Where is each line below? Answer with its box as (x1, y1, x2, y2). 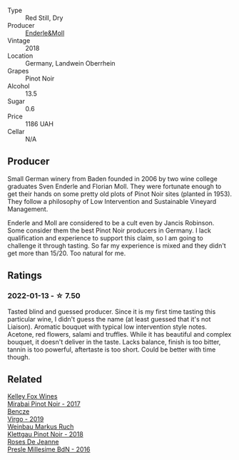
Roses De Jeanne (7, 438, 59, 446)
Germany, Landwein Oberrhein (25, 59, 116, 67)
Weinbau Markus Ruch (7, 422, 74, 431)
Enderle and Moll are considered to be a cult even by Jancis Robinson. (7, 218, 215, 227)
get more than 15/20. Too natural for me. (7, 249, 126, 257)
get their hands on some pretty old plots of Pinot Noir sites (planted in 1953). (7, 189, 233, 198)
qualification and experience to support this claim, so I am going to (7, 233, 203, 242)
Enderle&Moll (25, 29, 65, 37)
